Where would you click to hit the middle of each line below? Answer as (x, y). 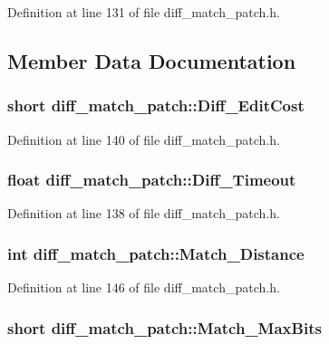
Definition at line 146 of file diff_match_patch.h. (144, 287)
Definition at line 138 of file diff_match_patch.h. (144, 213)
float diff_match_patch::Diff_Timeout (152, 180)
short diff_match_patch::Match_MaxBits (164, 327)
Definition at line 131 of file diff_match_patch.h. (144, 12)
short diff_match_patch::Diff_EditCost (156, 105)
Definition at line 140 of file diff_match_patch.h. (144, 139)
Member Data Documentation (152, 60)
